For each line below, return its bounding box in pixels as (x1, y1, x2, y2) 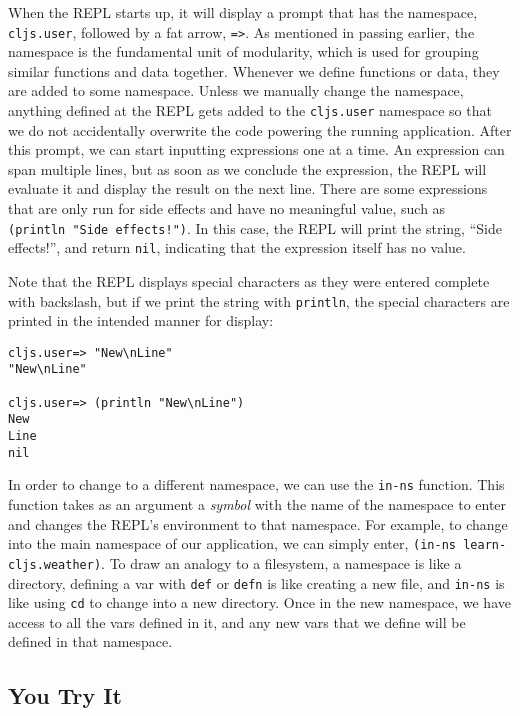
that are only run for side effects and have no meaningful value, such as (8, 198, 446, 219)
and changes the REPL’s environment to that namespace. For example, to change (8, 513, 508, 534)
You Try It (8, 680, 122, 711)
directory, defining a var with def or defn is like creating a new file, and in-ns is (8, 572, 505, 593)
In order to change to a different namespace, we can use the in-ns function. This (8, 474, 505, 495)
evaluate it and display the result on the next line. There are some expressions (8, 178, 488, 199)
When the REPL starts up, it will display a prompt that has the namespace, (8, 2, 478, 22)
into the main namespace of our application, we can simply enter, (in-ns (8, 533, 456, 554)
